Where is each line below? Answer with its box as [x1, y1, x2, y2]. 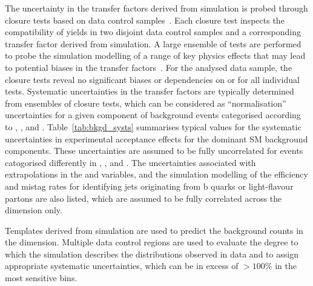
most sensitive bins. [5, 271, 77, 284]
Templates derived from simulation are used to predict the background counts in [5, 224, 303, 236]
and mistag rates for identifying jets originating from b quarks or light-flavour [5, 179, 294, 192]
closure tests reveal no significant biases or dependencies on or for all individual [5, 73, 300, 85]
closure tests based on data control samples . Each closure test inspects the [5, 13, 285, 26]
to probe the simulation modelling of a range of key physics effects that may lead [5, 49, 306, 62]
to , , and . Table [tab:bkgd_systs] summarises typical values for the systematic [5, 120, 301, 133]
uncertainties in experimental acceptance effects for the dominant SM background [5, 132, 308, 145]
